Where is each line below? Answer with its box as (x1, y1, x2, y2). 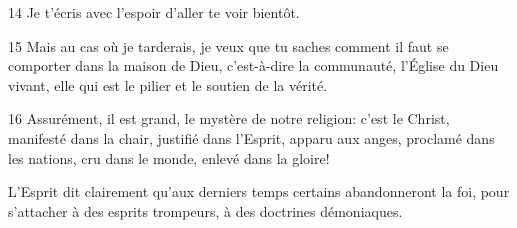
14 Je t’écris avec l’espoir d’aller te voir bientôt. (8, 2, 300, 22)
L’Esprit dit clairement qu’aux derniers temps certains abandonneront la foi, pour (8, 181, 510, 202)
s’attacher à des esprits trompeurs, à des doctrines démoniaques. (8, 200, 403, 221)
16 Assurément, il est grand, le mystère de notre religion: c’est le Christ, (8, 108, 450, 129)
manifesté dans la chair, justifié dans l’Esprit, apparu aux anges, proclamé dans (8, 127, 495, 148)
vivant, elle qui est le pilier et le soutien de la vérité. (8, 74, 328, 95)
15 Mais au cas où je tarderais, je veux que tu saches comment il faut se (8, 35, 449, 56)
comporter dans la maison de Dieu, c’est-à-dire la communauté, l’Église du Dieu (8, 55, 499, 76)
